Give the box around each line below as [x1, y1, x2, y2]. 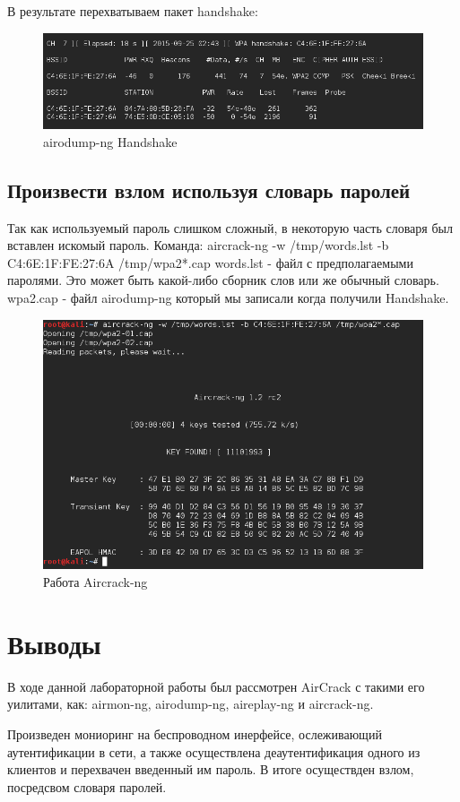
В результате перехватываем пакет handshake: [7, 2, 258, 20]
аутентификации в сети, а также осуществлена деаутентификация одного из [7, 742, 421, 761]
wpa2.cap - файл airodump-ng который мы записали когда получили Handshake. [7, 289, 449, 306]
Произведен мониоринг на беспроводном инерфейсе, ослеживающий [7, 724, 382, 743]
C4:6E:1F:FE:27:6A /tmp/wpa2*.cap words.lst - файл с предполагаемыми [7, 253, 413, 272]
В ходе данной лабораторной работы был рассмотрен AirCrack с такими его [7, 677, 425, 695]
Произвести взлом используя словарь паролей [7, 176, 411, 203]
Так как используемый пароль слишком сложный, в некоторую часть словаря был [7, 218, 453, 237]
